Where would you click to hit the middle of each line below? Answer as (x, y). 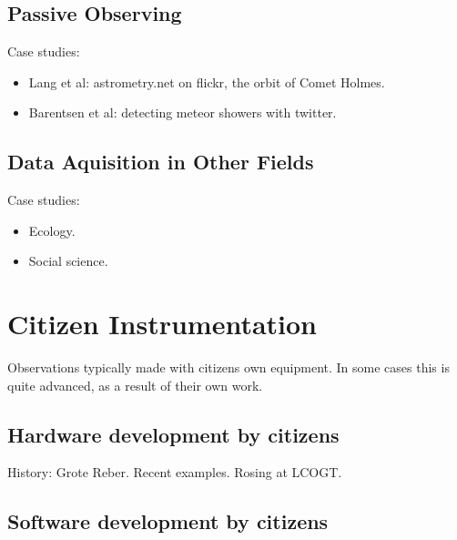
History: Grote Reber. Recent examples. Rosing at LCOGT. (175, 472)
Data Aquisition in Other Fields (161, 162)
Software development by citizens (168, 521)
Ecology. (52, 230)
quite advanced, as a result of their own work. (135, 385)
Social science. (68, 261)
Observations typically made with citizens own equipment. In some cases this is (228, 367)
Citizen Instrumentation (162, 324)
